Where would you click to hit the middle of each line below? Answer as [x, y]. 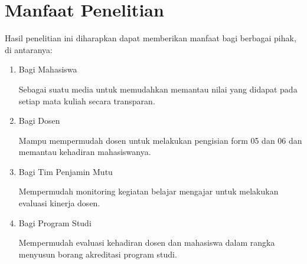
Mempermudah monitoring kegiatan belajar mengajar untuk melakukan [148, 191]
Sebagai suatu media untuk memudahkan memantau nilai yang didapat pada [158, 89]
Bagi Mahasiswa [48, 69]
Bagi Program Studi [55, 222]
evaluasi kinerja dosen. [59, 203]
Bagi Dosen [39, 121]
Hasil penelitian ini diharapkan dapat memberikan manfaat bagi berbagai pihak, [151, 38]
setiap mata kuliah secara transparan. [87, 100]
